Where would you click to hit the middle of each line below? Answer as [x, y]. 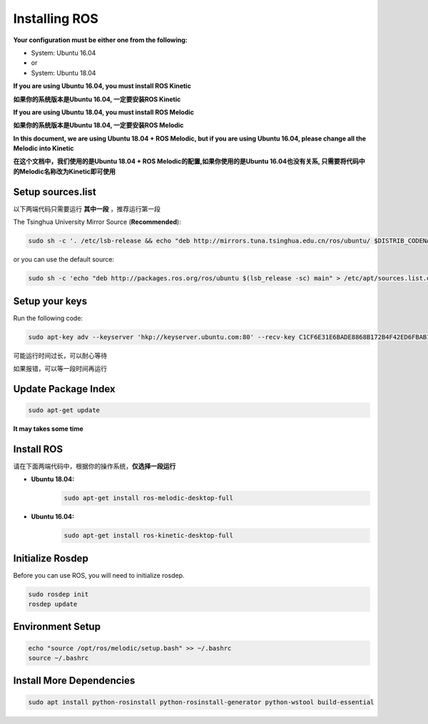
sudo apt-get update [64, 410]
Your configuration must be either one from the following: [101, 40]
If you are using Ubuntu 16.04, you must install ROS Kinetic [102, 86]
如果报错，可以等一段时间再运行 [60, 368]
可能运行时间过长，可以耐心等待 [60, 355]
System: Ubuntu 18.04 [63, 73]
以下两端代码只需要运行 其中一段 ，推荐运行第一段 [87, 209]
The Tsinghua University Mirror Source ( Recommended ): [97, 222]
